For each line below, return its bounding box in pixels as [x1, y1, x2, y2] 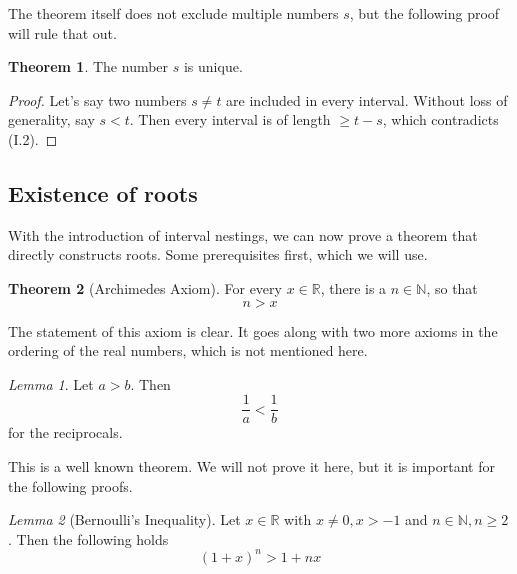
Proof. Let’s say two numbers [8, 89, 187, 110]
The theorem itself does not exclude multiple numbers [8, 3, 339, 23]
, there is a [320, 277, 387, 298]
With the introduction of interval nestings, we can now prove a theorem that [8, 224, 478, 245]
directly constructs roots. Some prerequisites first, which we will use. [8, 244, 428, 265]
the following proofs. [8, 475, 133, 496]
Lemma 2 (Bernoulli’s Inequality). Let [8, 509, 241, 530]
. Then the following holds [8, 528, 169, 549]
